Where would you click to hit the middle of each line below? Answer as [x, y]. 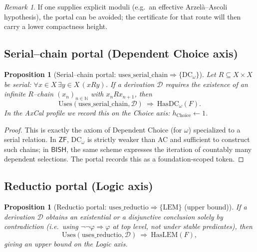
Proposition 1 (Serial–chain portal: [60, 74]
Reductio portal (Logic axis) [79, 186]
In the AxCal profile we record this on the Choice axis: [87, 112]
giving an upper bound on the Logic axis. [66, 243]
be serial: [18, 84]
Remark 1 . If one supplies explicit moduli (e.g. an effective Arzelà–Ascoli [116, 6]
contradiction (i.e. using [41, 226]
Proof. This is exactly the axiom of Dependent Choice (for [93, 129]
